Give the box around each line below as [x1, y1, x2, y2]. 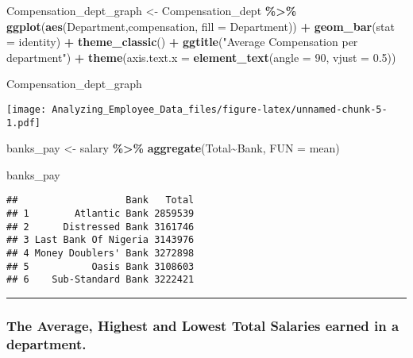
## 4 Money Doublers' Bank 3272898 [6, 248, 195, 260]
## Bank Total [6, 194, 195, 206]
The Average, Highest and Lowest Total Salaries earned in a [6, 315, 399, 335]
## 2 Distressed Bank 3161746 [6, 221, 195, 233]
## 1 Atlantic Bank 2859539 [6, 208, 195, 220]
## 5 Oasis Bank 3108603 [6, 260, 195, 272]
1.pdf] [6, 117, 41, 129]
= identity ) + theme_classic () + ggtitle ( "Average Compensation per [6, 33, 358, 50]
